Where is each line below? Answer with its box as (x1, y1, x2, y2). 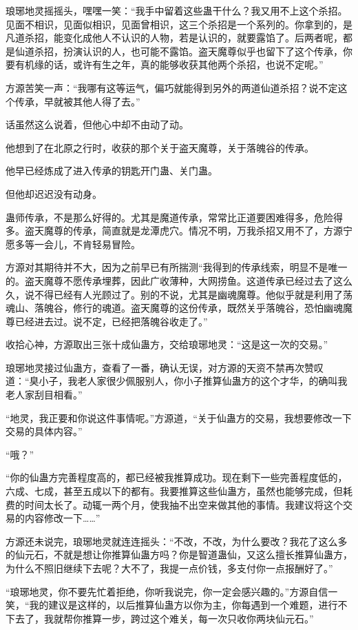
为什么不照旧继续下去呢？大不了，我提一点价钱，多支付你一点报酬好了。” (6, 561, 333, 575)
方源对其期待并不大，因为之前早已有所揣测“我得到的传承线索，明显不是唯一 (6, 260, 348, 274)
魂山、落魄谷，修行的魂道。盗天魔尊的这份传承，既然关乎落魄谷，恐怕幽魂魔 (6, 301, 352, 315)
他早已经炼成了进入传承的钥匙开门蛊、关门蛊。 (6, 163, 218, 178)
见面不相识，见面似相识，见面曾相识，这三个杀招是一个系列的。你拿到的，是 (6, 17, 352, 31)
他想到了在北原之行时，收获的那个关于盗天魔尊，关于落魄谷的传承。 (6, 140, 314, 154)
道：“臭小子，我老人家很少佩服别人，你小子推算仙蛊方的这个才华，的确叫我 (6, 374, 348, 388)
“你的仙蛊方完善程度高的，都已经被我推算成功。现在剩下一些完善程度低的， (6, 470, 348, 485)
